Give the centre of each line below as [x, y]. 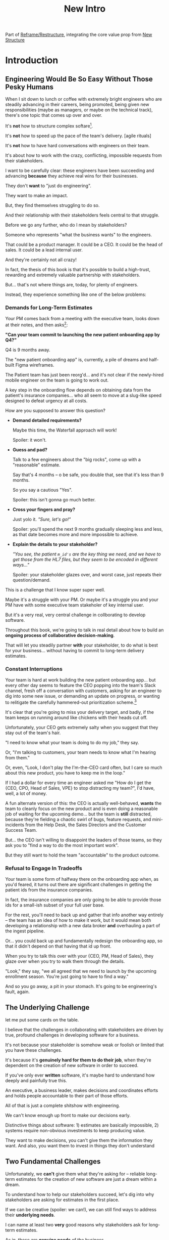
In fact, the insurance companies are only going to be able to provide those [83, 900]
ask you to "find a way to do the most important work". [62, 845]
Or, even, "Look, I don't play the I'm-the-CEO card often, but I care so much [84, 767]
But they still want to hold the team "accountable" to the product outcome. [82, 855]
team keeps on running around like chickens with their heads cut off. [76, 717]
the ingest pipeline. [25, 931]
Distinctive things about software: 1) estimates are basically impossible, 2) [82, 1125]
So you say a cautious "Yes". [42, 490]
